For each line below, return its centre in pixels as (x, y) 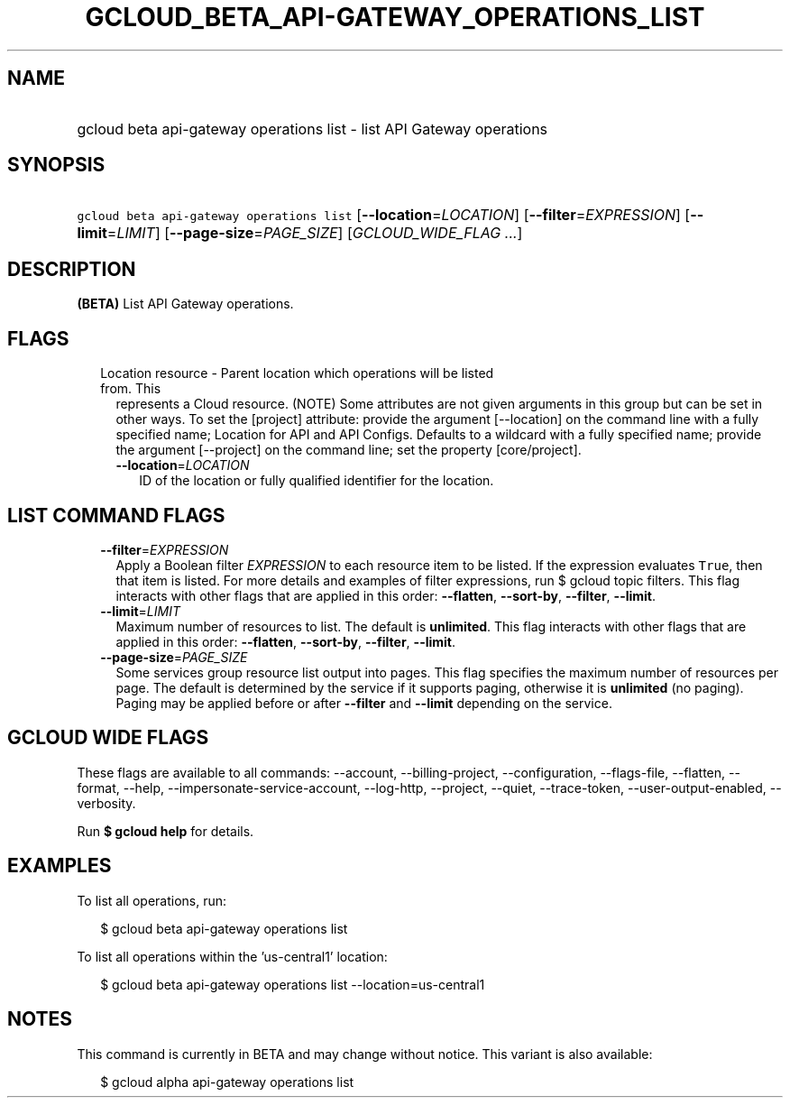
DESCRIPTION (72, 269)
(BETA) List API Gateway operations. (185, 304)
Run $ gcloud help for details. (165, 831)
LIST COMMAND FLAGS (116, 515)
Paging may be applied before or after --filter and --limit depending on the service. (364, 703)
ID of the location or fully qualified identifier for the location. (317, 481)
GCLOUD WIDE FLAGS (108, 738)
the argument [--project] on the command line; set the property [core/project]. (349, 450)
